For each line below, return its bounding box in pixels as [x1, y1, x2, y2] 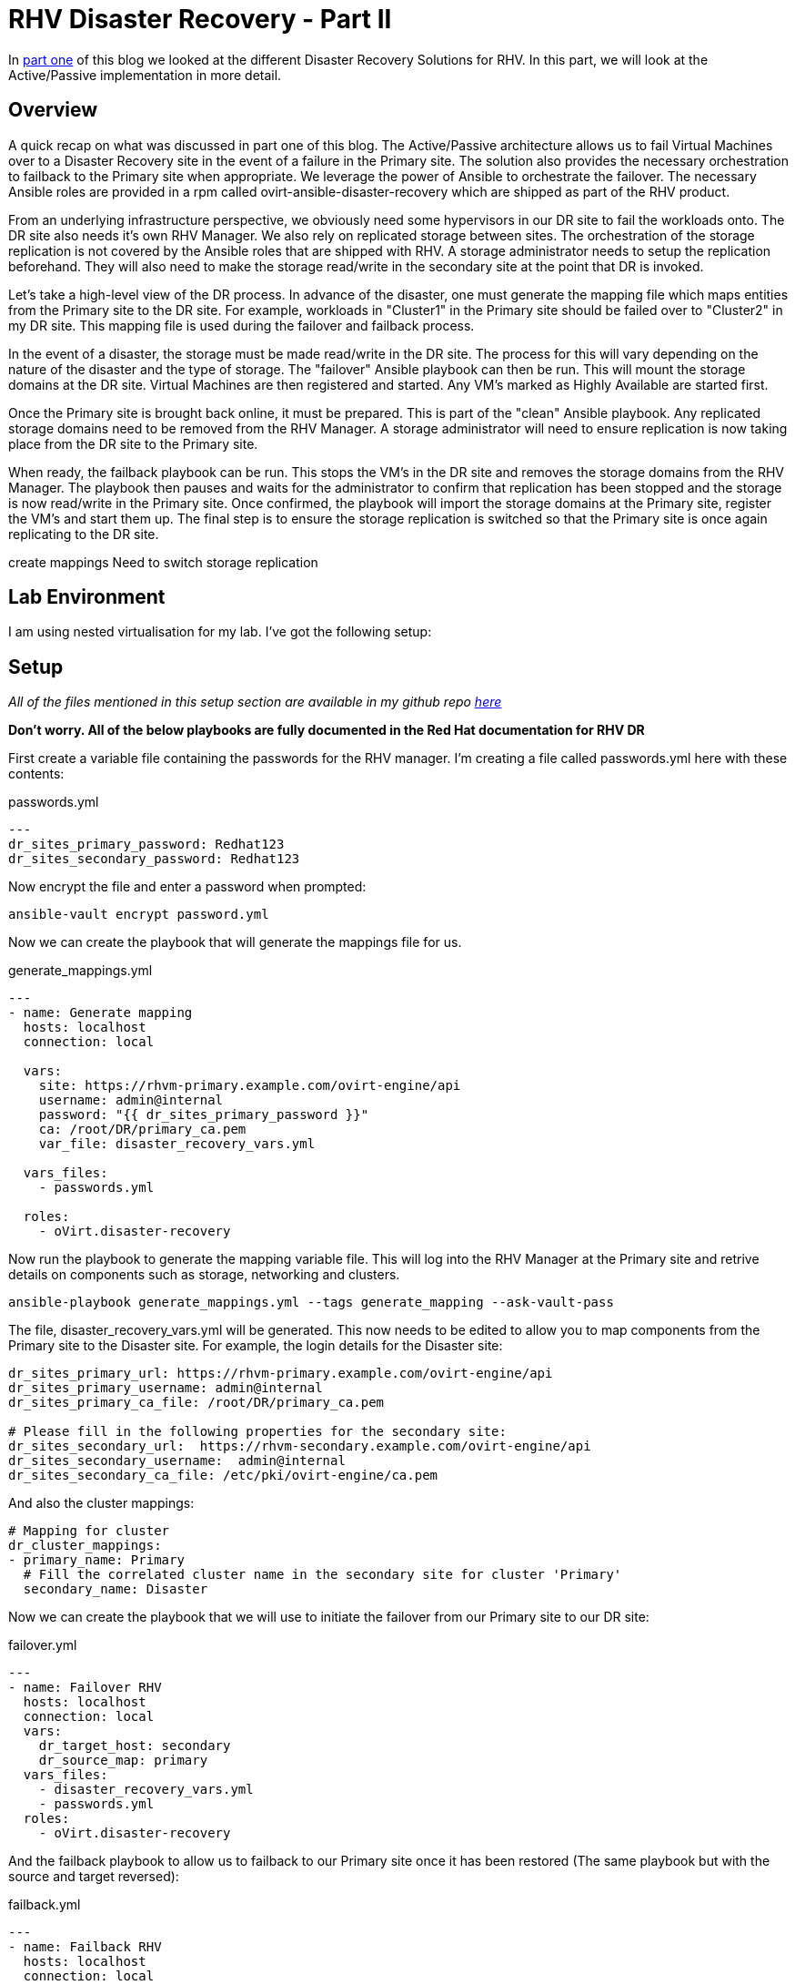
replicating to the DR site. [8, 525, 159, 542]
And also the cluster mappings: [8, 1495, 195, 1512]
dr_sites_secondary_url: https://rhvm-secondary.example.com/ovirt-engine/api [8, 1439, 591, 1454]
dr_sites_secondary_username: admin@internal [8, 1453, 346, 1469]
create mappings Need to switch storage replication [8, 554, 318, 570]
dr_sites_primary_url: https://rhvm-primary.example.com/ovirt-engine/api [8, 1366, 553, 1381]
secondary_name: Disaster [23, 1582, 208, 1597]
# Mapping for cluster [8, 1523, 170, 1539]
